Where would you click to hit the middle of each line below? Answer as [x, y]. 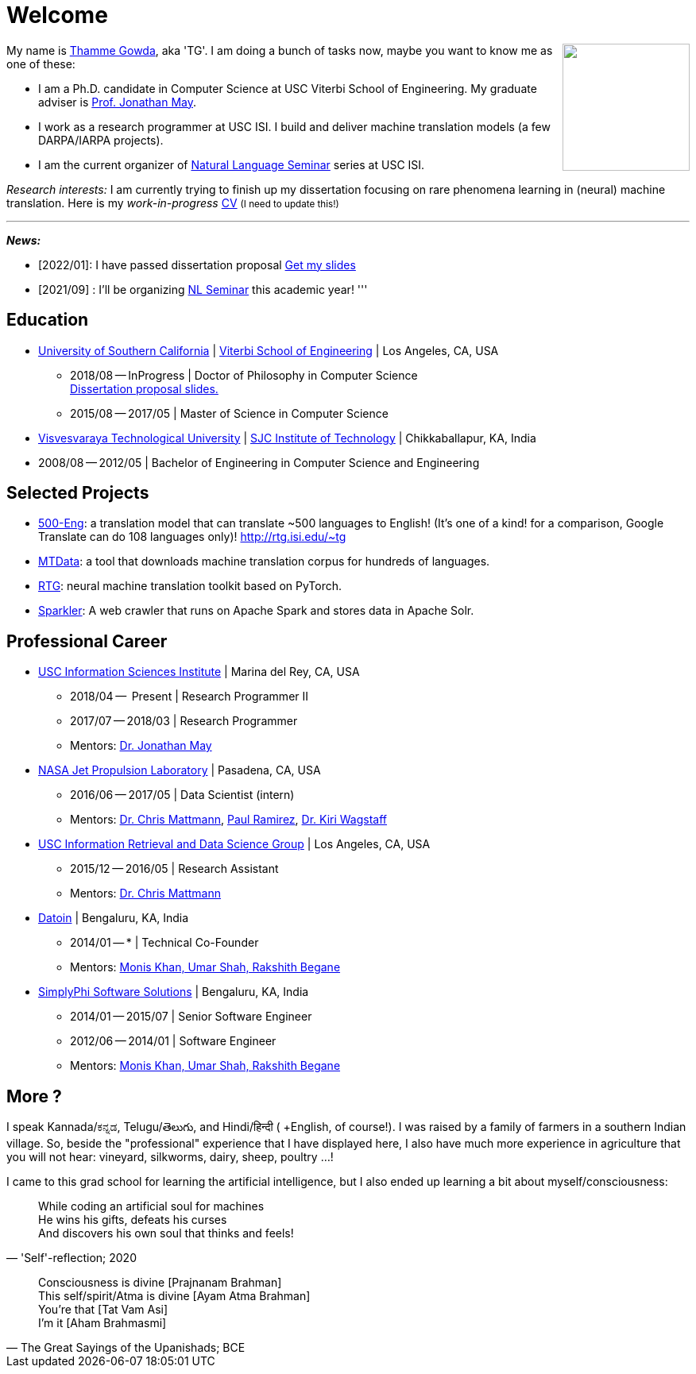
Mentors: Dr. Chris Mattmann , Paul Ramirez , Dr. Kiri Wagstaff [229, 820]
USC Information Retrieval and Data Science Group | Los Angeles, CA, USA [234, 844]
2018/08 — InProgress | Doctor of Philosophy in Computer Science [244, 375]
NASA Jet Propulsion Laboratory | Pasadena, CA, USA [180, 770]
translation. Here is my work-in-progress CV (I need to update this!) [173, 203]
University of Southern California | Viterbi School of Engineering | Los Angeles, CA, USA [269, 350]
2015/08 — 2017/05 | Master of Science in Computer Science [229, 413]
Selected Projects [78, 493]
